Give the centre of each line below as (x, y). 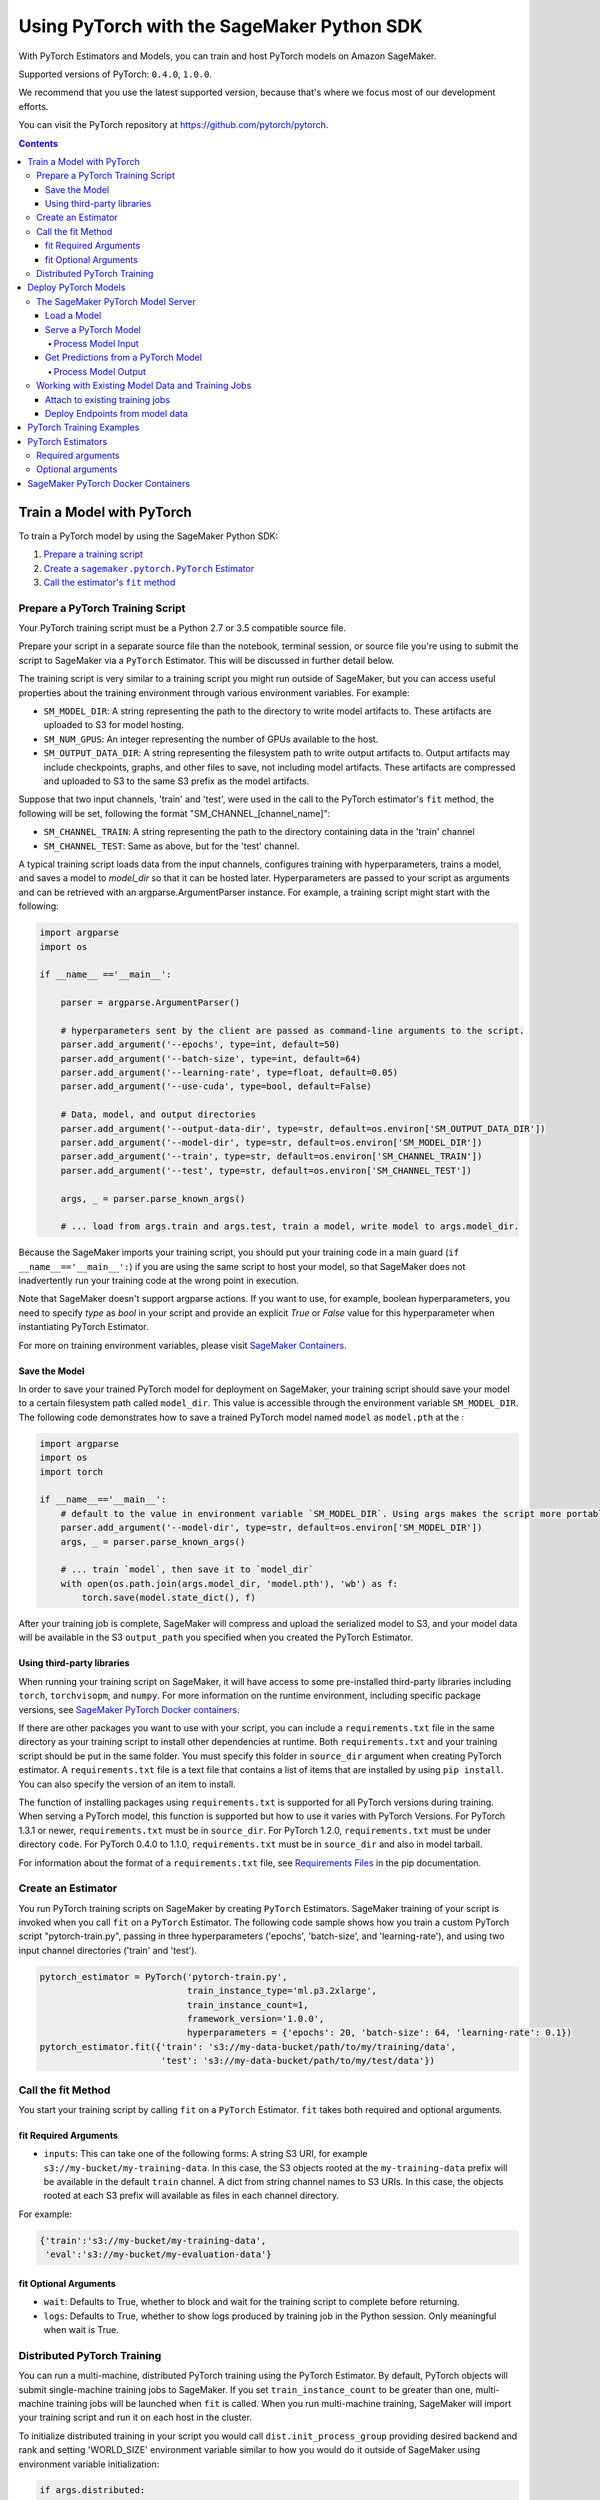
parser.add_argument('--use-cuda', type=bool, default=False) (216, 1086)
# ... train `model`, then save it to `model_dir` (187, 1569)
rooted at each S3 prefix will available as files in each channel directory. (191, 2196)
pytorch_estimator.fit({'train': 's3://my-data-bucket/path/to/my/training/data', (248, 2046)
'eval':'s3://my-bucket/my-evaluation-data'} (158, 2254)
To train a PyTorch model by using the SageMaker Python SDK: (148, 536)
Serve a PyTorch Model (93, 329)
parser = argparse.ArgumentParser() (150, 1003)
